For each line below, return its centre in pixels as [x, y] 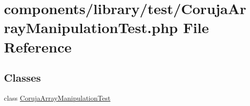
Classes [22, 78]
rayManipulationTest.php [91, 27]
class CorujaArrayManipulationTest [57, 97]
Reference [38, 46]
